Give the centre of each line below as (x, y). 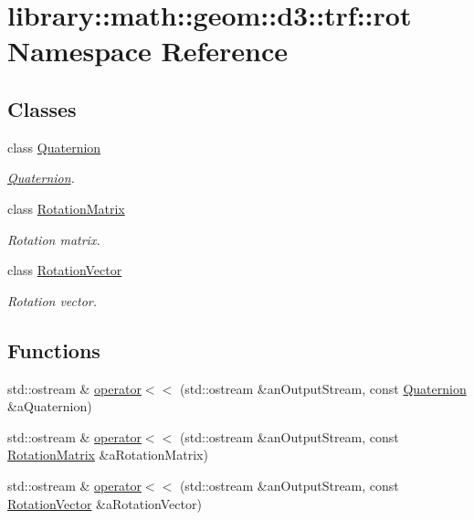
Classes (42, 108)
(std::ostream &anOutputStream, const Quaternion (323, 388)
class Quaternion (54, 147)
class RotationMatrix (66, 208)
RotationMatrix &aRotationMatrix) (108, 455)
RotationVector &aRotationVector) (105, 503)
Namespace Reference (147, 51)
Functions (54, 350)
